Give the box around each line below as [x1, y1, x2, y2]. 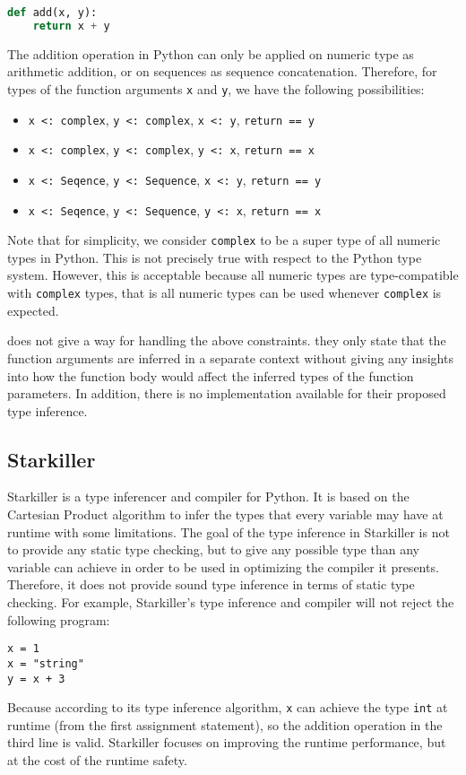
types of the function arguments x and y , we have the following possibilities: [7, 79, 425, 98]
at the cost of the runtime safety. [7, 751, 187, 770]
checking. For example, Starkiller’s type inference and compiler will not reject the [7, 593, 454, 612]
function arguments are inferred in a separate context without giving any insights [7, 348, 453, 367]
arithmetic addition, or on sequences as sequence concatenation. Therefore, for [7, 62, 437, 81]
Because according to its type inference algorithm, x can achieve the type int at [7, 698, 448, 717]
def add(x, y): [7, 6, 98, 19]
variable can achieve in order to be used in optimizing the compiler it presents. [7, 557, 439, 576]
